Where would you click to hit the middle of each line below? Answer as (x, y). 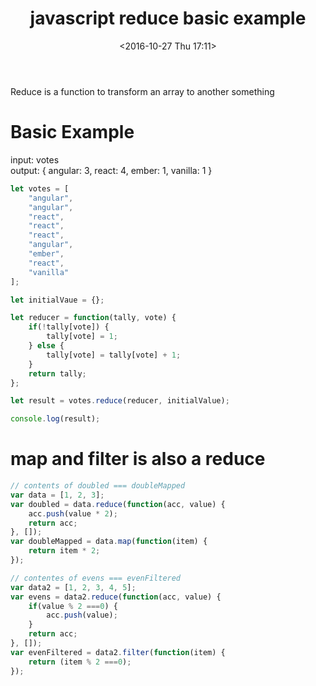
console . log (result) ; (55, 419)
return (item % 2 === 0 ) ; (80, 662)
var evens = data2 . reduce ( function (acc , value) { (116, 597)
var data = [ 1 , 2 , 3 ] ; (57, 495)
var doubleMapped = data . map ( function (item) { (109, 542)
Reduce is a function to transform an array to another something (142, 91)
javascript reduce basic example (168, 18)
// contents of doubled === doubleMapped (98, 486)
